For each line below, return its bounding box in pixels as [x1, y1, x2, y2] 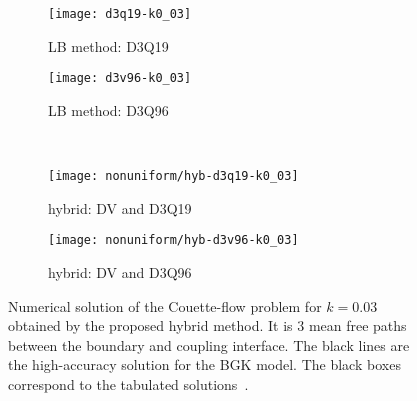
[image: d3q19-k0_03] [48, 7, 192, 21]
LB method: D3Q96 [48, 99, 169, 120]
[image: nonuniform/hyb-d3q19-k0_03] [48, 169, 299, 184]
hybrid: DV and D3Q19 [48, 197, 192, 218]
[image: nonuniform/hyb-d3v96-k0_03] [48, 233, 299, 248]
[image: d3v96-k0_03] [48, 71, 192, 86]
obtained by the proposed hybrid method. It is [8, 315, 293, 336]
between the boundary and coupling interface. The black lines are [8, 334, 410, 355]
